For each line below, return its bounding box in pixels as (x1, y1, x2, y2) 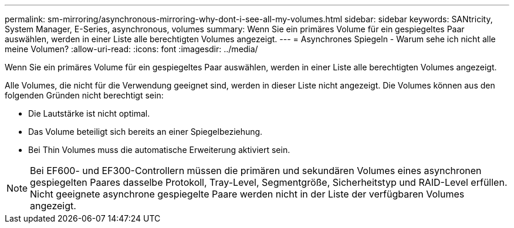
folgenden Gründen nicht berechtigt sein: (5, 90, 164, 100)
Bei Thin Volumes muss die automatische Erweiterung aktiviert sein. (28, 145, 290, 155)
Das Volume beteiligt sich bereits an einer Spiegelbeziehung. (28, 127, 263, 137)
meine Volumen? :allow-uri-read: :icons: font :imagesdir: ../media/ (5, 44, 258, 54)
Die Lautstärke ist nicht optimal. (28, 108, 150, 118)
